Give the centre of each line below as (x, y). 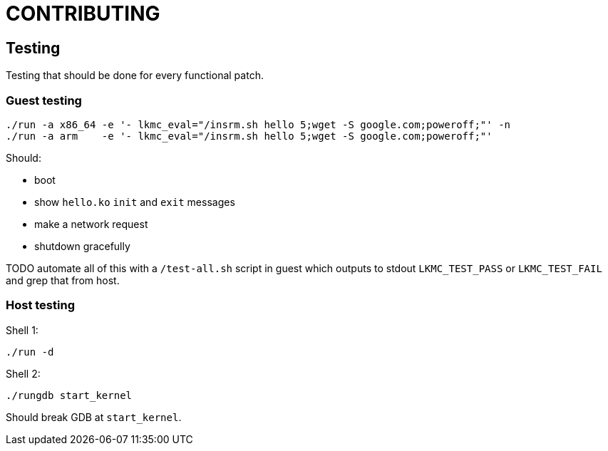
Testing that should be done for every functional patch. (135, 76)
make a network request (91, 224)
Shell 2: (23, 373)
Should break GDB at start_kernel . (94, 417)
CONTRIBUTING (83, 14)
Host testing (40, 305)
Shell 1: (22, 330)
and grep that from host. (63, 280)
